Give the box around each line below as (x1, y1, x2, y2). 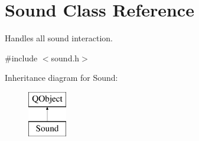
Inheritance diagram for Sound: (5, 71, 118, 84)
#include (5, 51, 38, 64)
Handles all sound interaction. (5, 32, 113, 44)
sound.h (51, 51, 80, 64)
